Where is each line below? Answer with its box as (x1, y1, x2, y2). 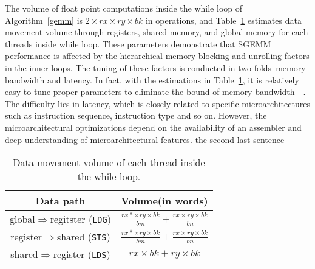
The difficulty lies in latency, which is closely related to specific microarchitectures (5, 97, 310, 110)
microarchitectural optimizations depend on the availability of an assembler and (5, 121, 302, 133)
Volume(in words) (121, 194, 208, 208)
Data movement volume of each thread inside (13, 155, 205, 170)
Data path (35, 194, 86, 208)
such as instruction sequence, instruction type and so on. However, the (5, 109, 267, 122)
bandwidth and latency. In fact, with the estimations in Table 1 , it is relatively (5, 73, 299, 86)
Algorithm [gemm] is (5, 13, 83, 26)
